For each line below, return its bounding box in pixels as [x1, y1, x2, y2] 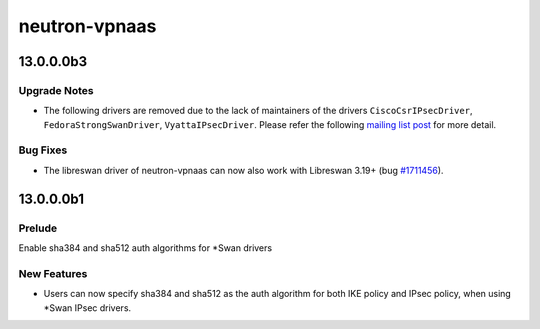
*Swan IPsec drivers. [43, 301, 132, 314]
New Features [18, 266, 88, 280]
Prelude [18, 221, 58, 235]
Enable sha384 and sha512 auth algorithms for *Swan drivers [18, 242, 273, 254]
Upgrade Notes [18, 83, 94, 97]
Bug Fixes [18, 143, 68, 157]
